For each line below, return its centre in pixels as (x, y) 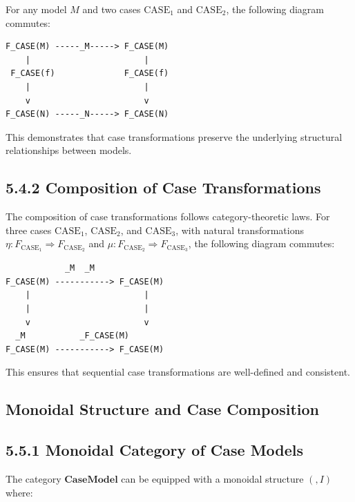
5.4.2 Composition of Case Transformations (163, 187)
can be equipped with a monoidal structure (212, 478)
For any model (36, 9)
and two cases (112, 9)
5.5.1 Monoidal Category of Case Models (155, 450)
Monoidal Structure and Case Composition (162, 409)
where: (19, 492)
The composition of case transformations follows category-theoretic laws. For (168, 216)
